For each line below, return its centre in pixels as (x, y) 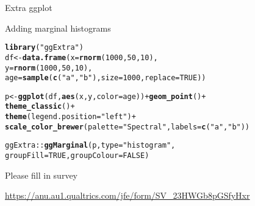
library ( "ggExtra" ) (44, 48)
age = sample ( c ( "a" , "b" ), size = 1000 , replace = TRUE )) (106, 78)
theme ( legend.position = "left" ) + (70, 117)
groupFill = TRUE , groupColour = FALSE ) (77, 156)
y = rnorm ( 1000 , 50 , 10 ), (49, 68)
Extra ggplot (29, 7)
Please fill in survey (41, 175)
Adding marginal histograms (58, 28)
